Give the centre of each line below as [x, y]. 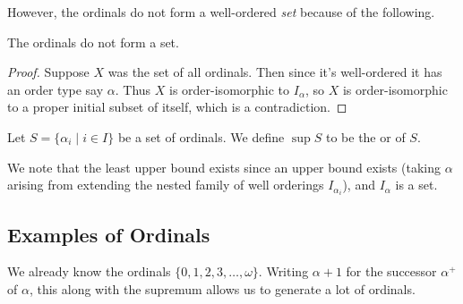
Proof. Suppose [48, 72]
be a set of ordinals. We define [201, 136]
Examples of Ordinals [109, 234]
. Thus [133, 89]
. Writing [283, 271]
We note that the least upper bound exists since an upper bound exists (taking [224, 167]
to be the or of [365, 136]
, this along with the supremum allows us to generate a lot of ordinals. [222, 289]
